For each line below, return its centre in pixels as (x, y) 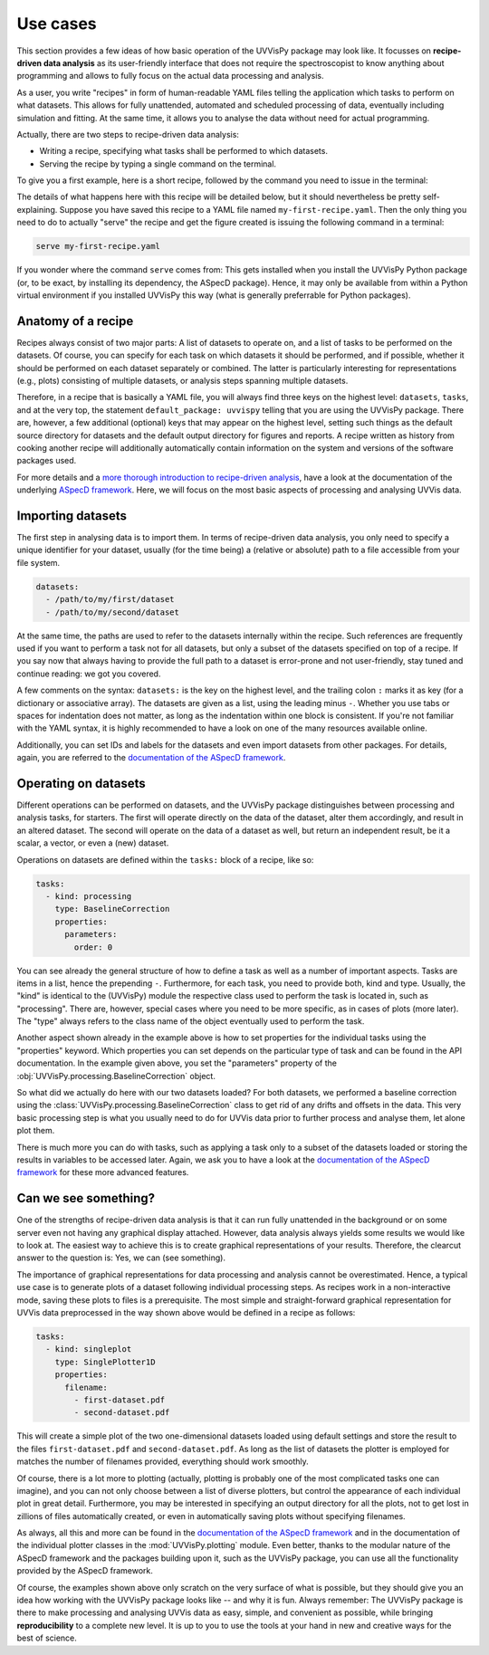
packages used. (47, 461)
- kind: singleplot (89, 1349)
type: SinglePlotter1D (105, 1362)
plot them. (36, 1131)
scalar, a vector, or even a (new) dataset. (93, 843)
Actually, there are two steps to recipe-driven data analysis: (128, 134)
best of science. (47, 1638)
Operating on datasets (81, 783)
